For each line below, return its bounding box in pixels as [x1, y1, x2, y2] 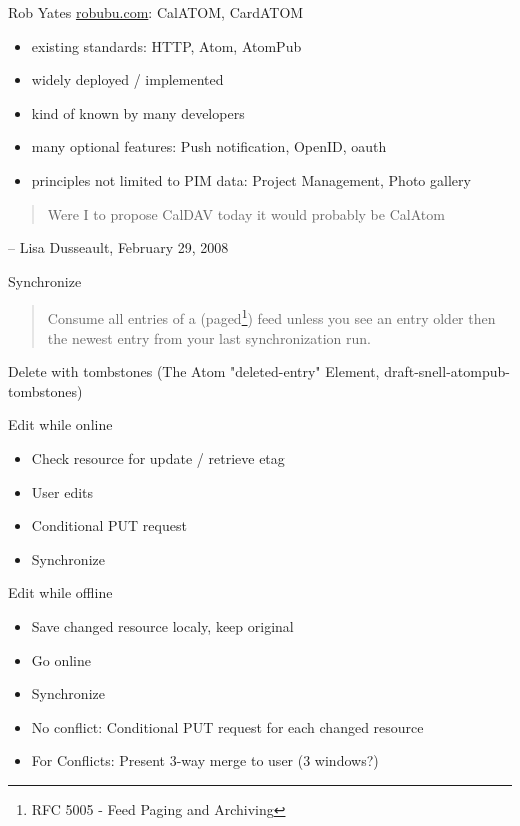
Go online [31, 649, 92, 670]
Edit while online [8, 414, 113, 435]
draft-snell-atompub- [384, 361, 510, 382]
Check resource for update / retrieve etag [31, 447, 285, 468]
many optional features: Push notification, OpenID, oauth [31, 136, 387, 157]
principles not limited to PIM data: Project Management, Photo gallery [31, 169, 471, 190]
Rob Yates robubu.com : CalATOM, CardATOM [8, 2, 304, 22]
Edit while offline [8, 582, 113, 603]
